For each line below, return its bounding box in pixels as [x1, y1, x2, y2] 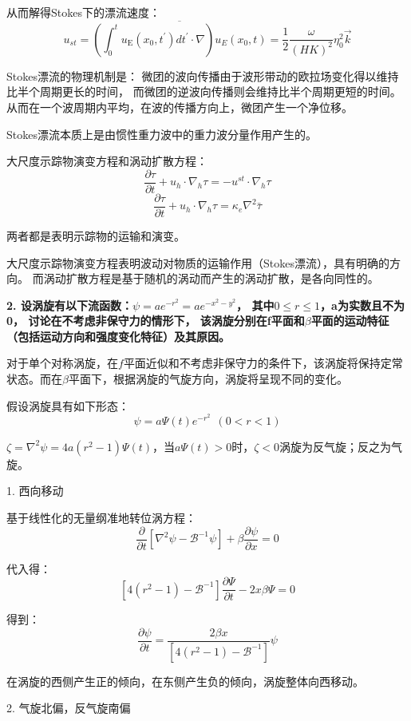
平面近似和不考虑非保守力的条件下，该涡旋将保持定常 [123, 355, 403, 371]
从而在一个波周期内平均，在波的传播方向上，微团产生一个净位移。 [6, 99, 353, 115]
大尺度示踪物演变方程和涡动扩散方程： [6, 153, 207, 169]
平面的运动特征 [310, 312, 389, 329]
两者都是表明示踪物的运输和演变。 [6, 227, 185, 244]
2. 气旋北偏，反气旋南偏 [6, 699, 131, 716]
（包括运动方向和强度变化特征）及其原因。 [6, 327, 230, 344]
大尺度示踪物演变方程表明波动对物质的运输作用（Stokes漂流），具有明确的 [6, 254, 389, 271]
